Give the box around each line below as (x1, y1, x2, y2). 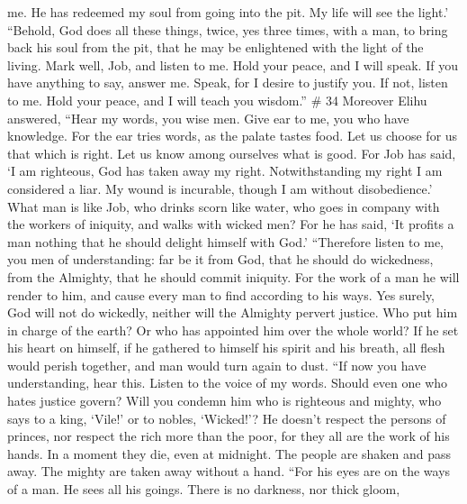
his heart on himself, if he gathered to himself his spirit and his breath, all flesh (7, 338, 445, 357)
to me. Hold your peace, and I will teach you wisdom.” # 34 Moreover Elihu (7, 90, 427, 109)
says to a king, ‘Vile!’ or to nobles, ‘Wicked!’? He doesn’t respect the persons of (7, 408, 446, 427)
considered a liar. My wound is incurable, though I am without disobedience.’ (7, 179, 433, 197)
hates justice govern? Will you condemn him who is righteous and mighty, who (7, 391, 442, 410)
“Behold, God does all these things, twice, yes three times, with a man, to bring (7, 20, 448, 39)
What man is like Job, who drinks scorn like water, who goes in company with (7, 197, 440, 215)
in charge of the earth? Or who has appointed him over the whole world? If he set (7, 320, 459, 339)
